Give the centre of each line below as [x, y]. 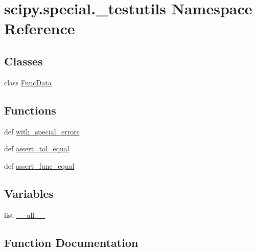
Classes [24, 61]
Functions [30, 110]
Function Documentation [71, 242]
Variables [29, 193]
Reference [40, 28]
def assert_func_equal [39, 165]
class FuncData [28, 82]
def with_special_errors [42, 131]
